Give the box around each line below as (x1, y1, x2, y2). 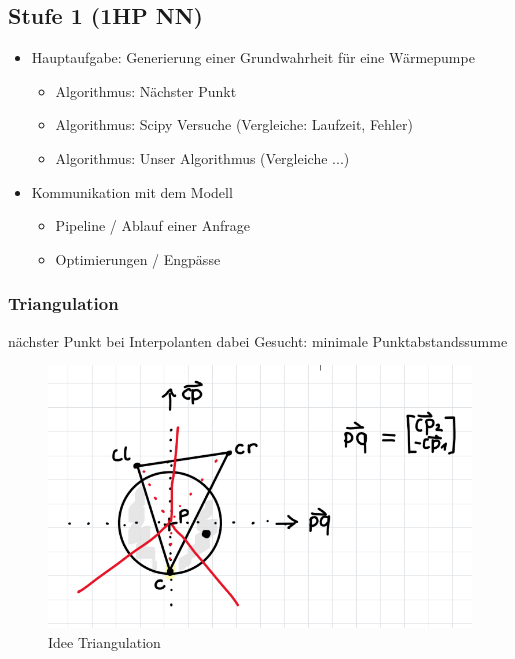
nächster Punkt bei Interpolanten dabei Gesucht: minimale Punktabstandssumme (8, 330, 508, 351)
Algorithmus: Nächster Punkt (55, 80, 237, 101)
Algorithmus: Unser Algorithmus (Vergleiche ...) (55, 147, 350, 168)
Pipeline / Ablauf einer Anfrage (55, 215, 250, 236)
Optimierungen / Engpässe (55, 248, 221, 269)
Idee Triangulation (48, 631, 161, 652)
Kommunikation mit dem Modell (31, 181, 233, 202)
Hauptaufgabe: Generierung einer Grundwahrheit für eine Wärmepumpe (31, 47, 475, 68)
